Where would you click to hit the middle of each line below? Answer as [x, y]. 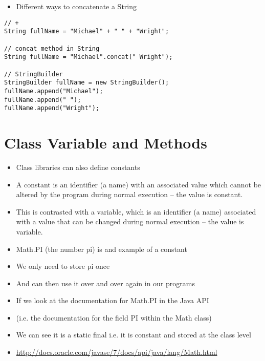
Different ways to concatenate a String [76, 6]
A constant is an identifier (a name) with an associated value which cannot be [139, 184]
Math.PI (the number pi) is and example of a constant [102, 249]
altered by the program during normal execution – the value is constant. [129, 194]
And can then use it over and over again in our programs [105, 283]
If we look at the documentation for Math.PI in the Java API [113, 300]
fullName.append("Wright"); [52, 108]
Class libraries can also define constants [78, 167]
